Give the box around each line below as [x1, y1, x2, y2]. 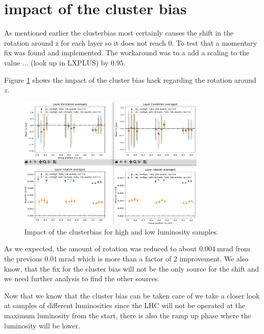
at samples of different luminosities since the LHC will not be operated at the [4, 300, 246, 311]
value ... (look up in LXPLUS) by [4, 57, 109, 68]
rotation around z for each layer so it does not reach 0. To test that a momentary [4, 37, 257, 48]
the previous [4, 253, 43, 263]
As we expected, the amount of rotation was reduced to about [4, 243, 197, 254]
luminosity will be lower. [4, 320, 80, 330]
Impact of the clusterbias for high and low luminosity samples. [24, 226, 219, 237]
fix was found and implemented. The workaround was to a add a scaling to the [4, 47, 249, 58]
